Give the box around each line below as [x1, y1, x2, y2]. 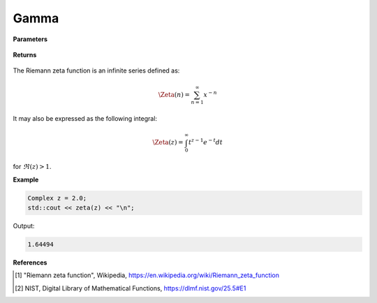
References [13, 258, 47, 267]
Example [13, 175, 39, 184]
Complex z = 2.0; [27, 194, 87, 202]
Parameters [13, 35, 48, 43]
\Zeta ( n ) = [158, 91, 191, 98]
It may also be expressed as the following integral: [13, 114, 157, 123]
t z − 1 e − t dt [188, 137, 223, 147]
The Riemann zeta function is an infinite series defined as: [13, 66, 180, 75]
